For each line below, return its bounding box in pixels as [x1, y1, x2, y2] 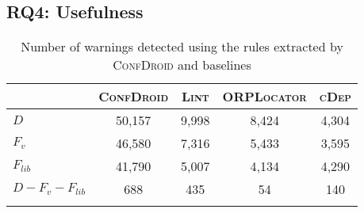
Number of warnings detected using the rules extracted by [21, 37, 343, 56]
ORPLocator [222, 87, 307, 106]
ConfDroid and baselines [113, 55, 251, 74]
